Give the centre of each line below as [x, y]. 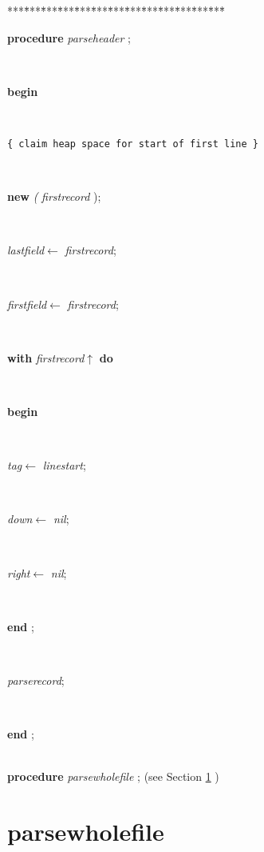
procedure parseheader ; [69, 37]
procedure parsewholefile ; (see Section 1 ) [113, 776]
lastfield [26, 250]
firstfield [27, 304]
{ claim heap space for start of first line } [133, 144]
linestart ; [64, 465]
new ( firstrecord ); [54, 196]
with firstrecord [46, 357]
